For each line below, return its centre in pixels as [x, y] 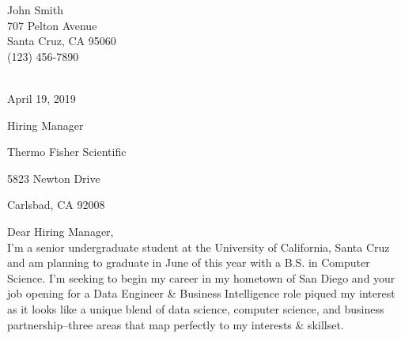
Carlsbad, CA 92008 [56, 205]
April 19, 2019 [42, 98]
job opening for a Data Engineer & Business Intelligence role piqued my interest [201, 293]
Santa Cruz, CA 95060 [62, 41]
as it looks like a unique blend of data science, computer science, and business [196, 308]
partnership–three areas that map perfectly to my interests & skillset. [176, 324]
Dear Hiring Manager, [61, 231]
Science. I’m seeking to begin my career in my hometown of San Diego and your [201, 277]
